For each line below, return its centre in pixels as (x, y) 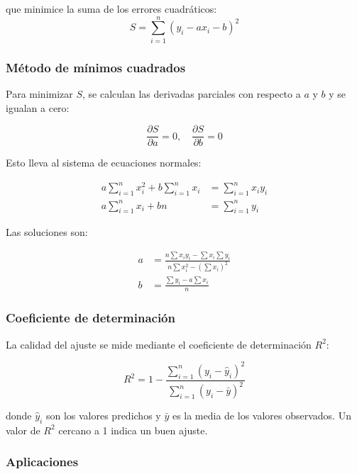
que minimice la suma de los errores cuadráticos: (111, 9)
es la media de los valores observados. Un (262, 416)
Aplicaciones (42, 462)
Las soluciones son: (47, 232)
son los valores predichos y (103, 416)
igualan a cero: (38, 107)
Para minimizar (39, 93)
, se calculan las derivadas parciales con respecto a (192, 93)
